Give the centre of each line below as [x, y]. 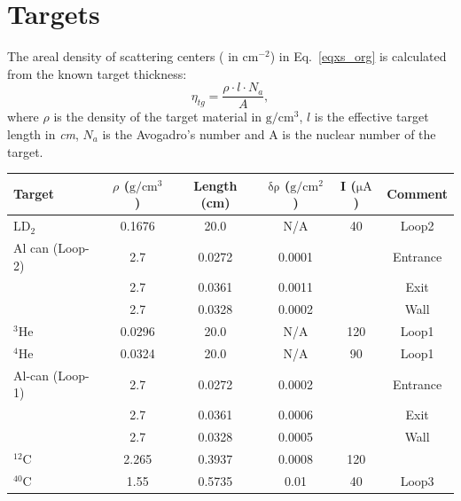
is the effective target [371, 117]
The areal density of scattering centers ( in [123, 56]
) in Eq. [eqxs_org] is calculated [358, 56]
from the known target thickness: [97, 73]
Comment [417, 194]
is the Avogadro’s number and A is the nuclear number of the [269, 133]
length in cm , [43, 133]
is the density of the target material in [158, 117]
